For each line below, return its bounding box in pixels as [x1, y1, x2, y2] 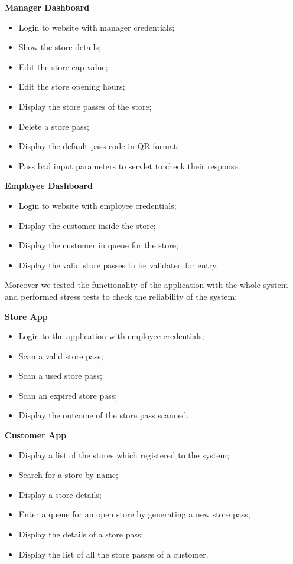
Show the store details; [18, 41, 101, 53]
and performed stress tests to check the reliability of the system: [5, 290, 237, 302]
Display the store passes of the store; [18, 100, 152, 112]
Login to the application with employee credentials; [18, 330, 204, 342]
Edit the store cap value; [18, 60, 108, 73]
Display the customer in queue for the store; [18, 239, 178, 251]
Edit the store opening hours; [18, 80, 125, 93]
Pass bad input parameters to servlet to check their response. [18, 159, 240, 172]
